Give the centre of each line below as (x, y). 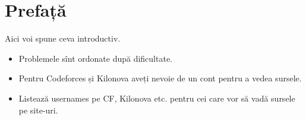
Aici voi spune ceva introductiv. (63, 38)
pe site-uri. (38, 110)
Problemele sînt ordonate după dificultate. (96, 58)
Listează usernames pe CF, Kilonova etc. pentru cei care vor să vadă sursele (157, 98)
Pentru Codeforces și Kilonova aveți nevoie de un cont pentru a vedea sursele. (160, 78)
